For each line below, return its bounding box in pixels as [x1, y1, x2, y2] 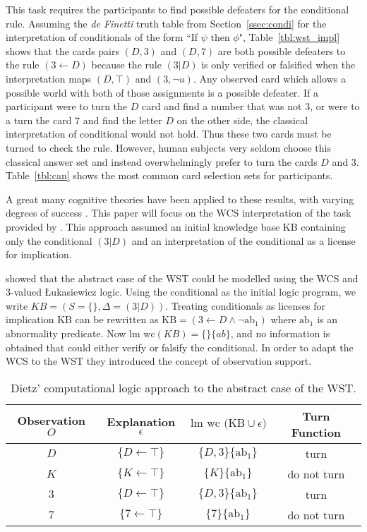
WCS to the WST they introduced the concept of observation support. [6, 353, 312, 368]
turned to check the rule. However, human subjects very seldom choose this [6, 140, 331, 155]
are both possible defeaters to [217, 43, 346, 58]
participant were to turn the [6, 99, 128, 114]
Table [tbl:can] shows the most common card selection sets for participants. [6, 168, 333, 183]
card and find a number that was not [141, 99, 302, 114]
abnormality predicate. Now [6, 326, 126, 341]
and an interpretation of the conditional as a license [131, 233, 356, 248]
